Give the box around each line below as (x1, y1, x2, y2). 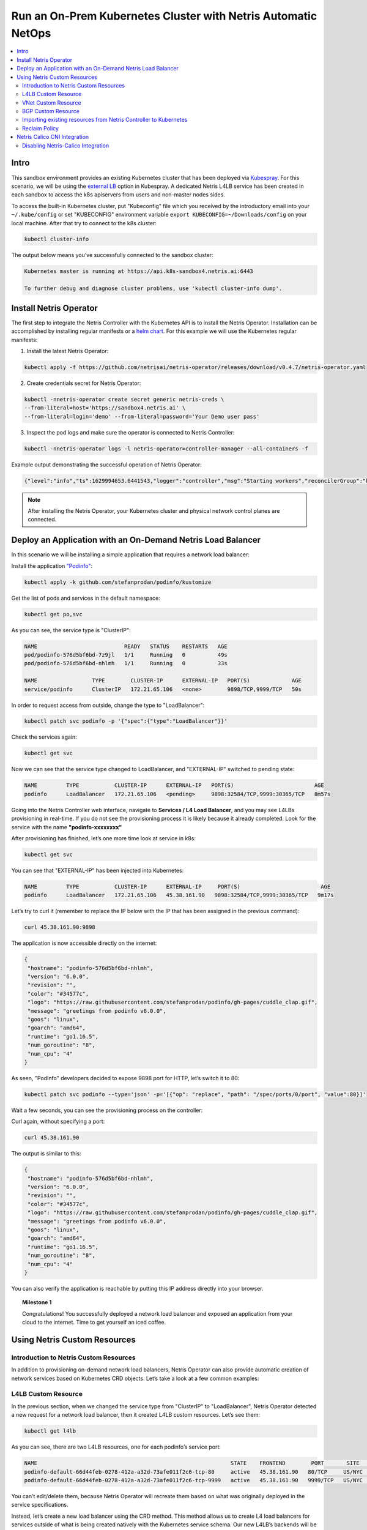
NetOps (11, 26, 51, 40)
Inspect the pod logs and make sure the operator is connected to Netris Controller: (26, 428, 235, 436)
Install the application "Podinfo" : (11, 562, 93, 569)
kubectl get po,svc (24, 611, 83, 618)
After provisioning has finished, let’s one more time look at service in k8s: (11, 834, 196, 841)
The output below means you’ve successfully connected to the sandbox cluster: (11, 252, 213, 259)
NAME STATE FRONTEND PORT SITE (24, 1460, 360, 1467)
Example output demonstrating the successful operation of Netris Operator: (11, 461, 202, 468)
